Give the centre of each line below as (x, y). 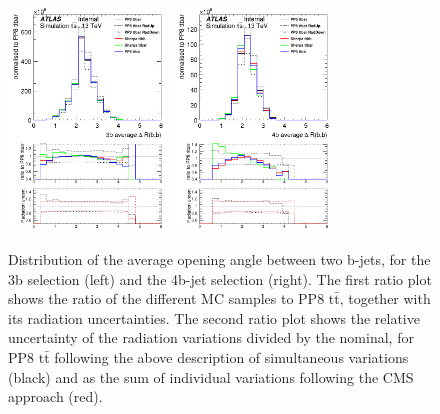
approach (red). (55, 396)
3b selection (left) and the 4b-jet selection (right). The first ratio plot (220, 278)
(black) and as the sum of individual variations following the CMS (211, 376)
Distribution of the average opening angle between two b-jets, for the (219, 258)
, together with (385, 298)
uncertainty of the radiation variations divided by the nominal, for (211, 337)
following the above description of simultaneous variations (231, 356)
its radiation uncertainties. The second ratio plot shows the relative (214, 317)
